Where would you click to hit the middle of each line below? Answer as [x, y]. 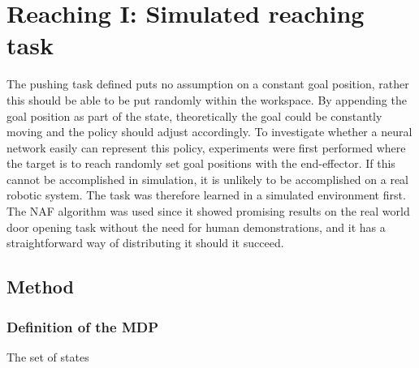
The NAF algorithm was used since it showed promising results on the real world [208, 211]
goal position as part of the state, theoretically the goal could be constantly [194, 116]
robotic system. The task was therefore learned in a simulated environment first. [206, 195]
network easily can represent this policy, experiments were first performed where [206, 147]
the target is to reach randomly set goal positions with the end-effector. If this [201, 163]
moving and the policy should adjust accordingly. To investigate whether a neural [209, 132]
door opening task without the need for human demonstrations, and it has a [196, 227]
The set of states [48, 356]
